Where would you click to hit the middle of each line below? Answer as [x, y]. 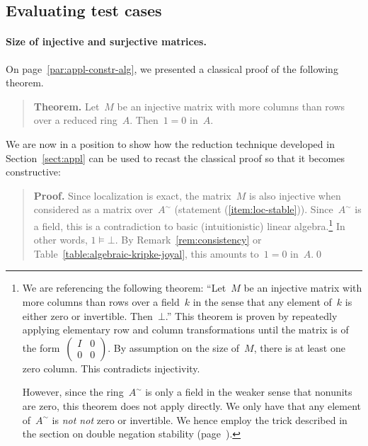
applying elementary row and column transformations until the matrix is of [185, 330]
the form [41, 347]
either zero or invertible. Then [87, 315]
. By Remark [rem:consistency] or [188, 240]
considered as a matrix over [93, 209]
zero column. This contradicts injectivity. [111, 368]
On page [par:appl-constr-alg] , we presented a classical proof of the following [172, 68]
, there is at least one [299, 347]
